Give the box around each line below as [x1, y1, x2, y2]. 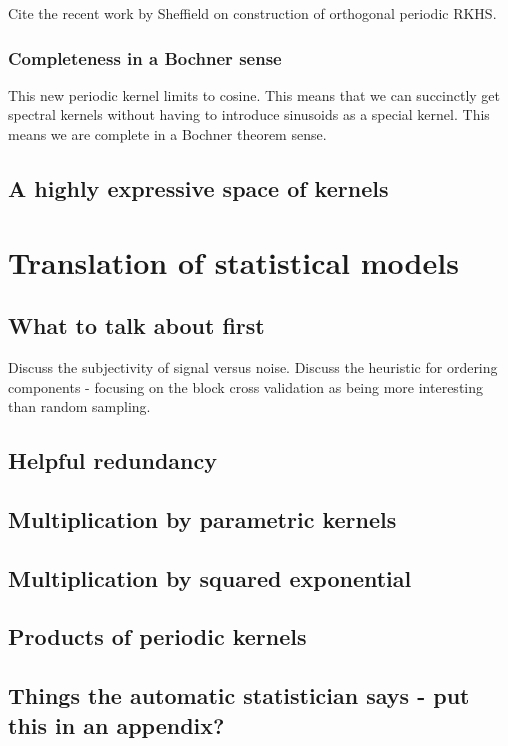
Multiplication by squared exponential [8, 562, 412, 593]
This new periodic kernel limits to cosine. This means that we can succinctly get [8, 84, 501, 105]
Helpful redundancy [8, 445, 217, 476]
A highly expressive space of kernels [8, 172, 389, 203]
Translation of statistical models [8, 241, 459, 282]
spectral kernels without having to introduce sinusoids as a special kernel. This [8, 104, 490, 125]
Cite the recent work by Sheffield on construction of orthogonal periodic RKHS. [8, 3, 497, 23]
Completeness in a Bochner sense [8, 45, 282, 70]
